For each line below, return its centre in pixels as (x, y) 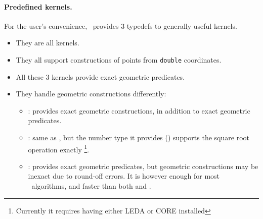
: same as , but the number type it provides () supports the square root (139, 138)
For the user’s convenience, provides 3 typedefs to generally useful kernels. (121, 25)
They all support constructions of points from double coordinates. (119, 59)
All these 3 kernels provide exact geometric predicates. (100, 76)
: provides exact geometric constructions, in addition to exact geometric (139, 110)
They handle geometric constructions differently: (91, 94)
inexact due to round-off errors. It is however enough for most (124, 176)
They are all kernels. (48, 43)
